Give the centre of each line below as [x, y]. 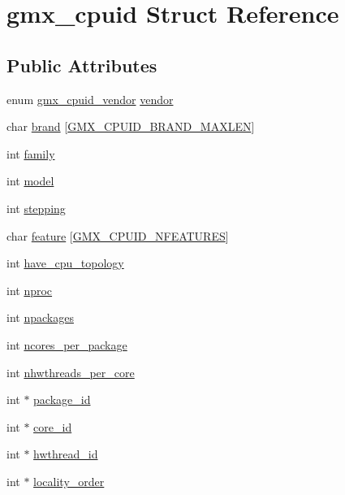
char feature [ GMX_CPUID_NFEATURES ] [118, 235]
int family [31, 153]
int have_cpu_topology [65, 263]
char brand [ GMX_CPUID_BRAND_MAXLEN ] [131, 126]
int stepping [36, 208]
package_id [62, 399]
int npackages [40, 317]
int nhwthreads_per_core [71, 372]
